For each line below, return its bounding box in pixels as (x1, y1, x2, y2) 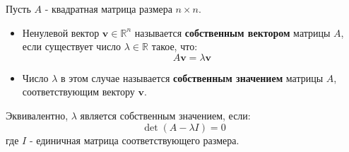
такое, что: (151, 39, 198, 54)
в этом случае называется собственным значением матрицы (61, 70, 324, 85)
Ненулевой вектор (22, 25, 100, 40)
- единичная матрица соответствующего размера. (29, 132, 239, 147)
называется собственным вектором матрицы (134, 25, 331, 40)
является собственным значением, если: (80, 107, 251, 122)
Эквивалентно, (6, 107, 69, 122)
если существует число (22, 39, 122, 54)
